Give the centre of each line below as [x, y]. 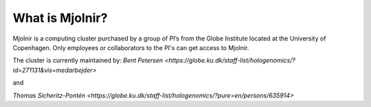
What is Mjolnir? [60, 18]
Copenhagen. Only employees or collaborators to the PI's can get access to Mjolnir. [131, 47]
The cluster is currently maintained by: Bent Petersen [88, 60]
